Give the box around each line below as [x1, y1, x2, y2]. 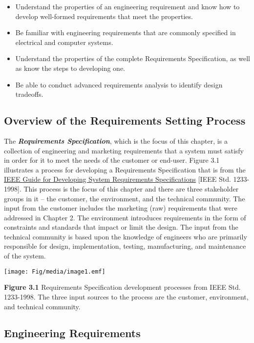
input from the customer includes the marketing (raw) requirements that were [4, 203, 237, 213]
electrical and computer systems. [15, 37, 113, 47]
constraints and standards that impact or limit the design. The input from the [4, 222, 238, 232]
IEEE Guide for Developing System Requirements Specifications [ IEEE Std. [4, 174, 231, 184]
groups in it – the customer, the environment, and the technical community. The [4, 193, 245, 203]
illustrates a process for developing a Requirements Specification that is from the [4, 164, 246, 174]
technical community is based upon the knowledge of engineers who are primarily [4, 231, 247, 241]
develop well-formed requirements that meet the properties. [15, 11, 193, 21]
